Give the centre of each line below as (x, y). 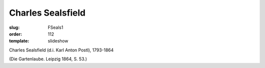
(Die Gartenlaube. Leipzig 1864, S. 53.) (48, 59)
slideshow (58, 41)
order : (15, 34)
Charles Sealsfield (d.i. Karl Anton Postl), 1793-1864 (61, 50)
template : (19, 41)
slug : (14, 27)
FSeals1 (55, 27)
